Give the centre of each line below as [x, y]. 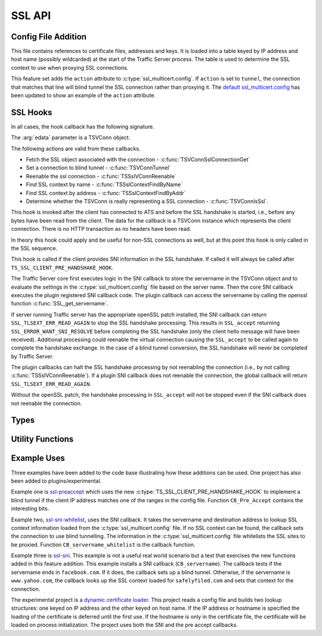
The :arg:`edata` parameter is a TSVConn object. [71, 138]
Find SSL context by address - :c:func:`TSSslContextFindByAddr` [106, 193]
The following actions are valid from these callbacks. [76, 149]
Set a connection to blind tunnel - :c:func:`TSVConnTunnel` [98, 168]
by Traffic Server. [32, 356]
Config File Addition [49, 37]
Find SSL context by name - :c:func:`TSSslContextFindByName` [104, 184]
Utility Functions [42, 439]
